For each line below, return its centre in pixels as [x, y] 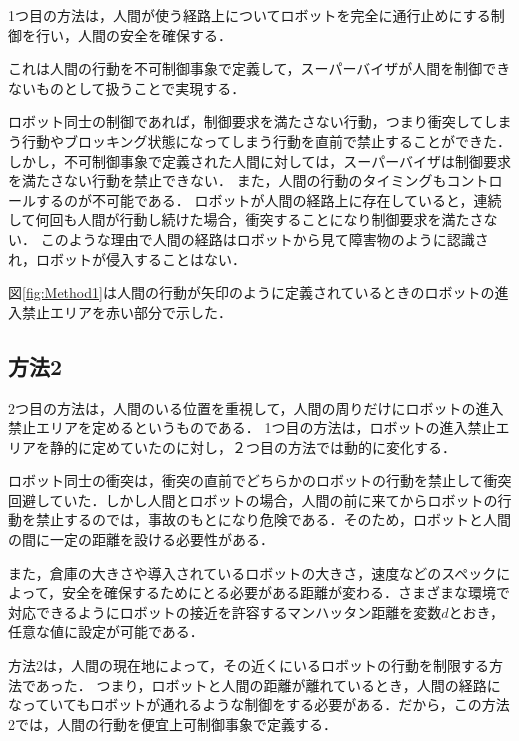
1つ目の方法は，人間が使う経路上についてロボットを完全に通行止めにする [249, 15]
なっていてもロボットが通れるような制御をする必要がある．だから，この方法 [259, 704]
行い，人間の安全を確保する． [133, 34]
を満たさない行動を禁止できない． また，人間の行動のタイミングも [227, 180]
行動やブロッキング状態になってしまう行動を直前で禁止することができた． [266, 140]
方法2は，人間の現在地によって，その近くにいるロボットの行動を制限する [248, 665]
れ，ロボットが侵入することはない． [127, 258]
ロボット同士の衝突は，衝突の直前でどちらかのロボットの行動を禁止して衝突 [260, 480]
